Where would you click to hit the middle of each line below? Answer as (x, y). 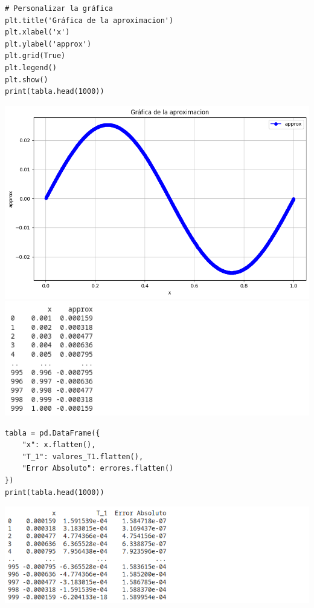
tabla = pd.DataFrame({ (53, 433)
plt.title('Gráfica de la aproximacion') (89, 20)
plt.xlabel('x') (37, 32)
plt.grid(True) (35, 56)
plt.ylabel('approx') (48, 44)
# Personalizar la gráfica (59, 8)
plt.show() (27, 80)
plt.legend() (31, 67)
